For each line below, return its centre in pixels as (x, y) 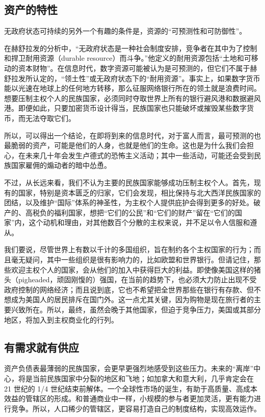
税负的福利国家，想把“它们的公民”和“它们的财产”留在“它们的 (134, 212)
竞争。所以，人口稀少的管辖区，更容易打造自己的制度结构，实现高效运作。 (136, 408)
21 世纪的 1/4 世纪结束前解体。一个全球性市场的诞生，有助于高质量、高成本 (131, 388)
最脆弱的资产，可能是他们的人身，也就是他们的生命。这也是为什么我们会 (125, 145)
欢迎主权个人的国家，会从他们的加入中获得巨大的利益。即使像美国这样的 (132, 269)
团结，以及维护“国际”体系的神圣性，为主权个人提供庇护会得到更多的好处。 (129, 202)
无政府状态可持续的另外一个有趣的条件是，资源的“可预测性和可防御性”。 (125, 31)
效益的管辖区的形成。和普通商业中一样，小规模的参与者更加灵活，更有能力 (129, 398)
